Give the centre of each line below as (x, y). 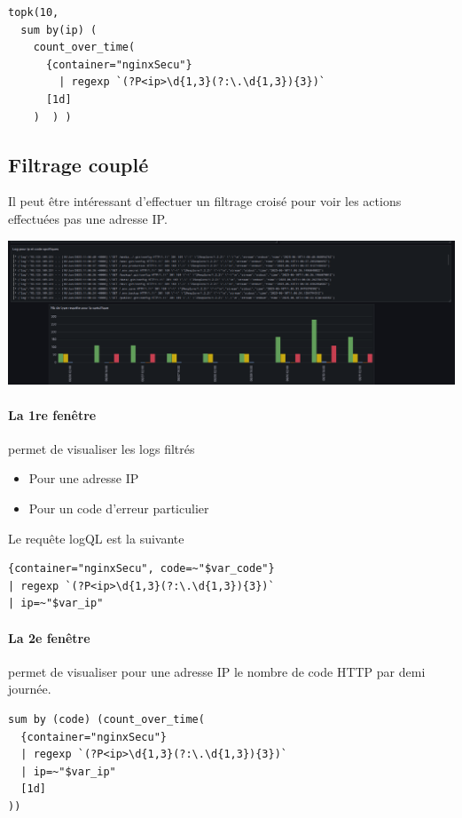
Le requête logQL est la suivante (96, 538)
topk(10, (34, 12)
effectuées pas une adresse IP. (88, 218)
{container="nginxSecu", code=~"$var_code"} (141, 569)
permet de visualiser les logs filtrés (102, 448)
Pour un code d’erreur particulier (119, 508)
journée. (30, 689)
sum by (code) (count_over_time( (106, 719)
